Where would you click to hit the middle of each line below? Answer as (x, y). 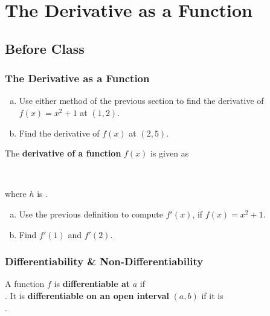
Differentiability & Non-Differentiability (104, 261)
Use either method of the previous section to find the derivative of (141, 101)
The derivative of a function (63, 153)
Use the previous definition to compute (91, 214)
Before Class (45, 48)
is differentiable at (92, 284)
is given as (170, 153)
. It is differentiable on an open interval (87, 295)
